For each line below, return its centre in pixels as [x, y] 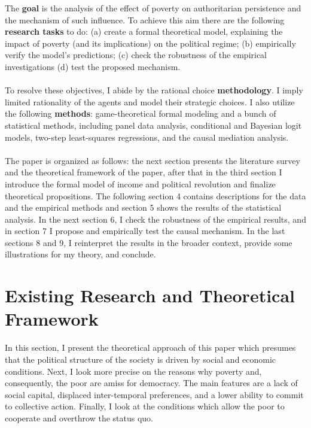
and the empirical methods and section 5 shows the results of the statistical [143, 207]
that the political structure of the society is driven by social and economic [141, 359]
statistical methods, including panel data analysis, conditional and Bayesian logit [153, 125]
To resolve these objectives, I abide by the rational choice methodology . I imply [154, 90]
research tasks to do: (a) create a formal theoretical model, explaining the [144, 31]
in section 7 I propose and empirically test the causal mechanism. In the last [145, 231]
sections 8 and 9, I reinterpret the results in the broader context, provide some [149, 242]
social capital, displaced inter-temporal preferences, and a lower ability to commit [154, 394]
